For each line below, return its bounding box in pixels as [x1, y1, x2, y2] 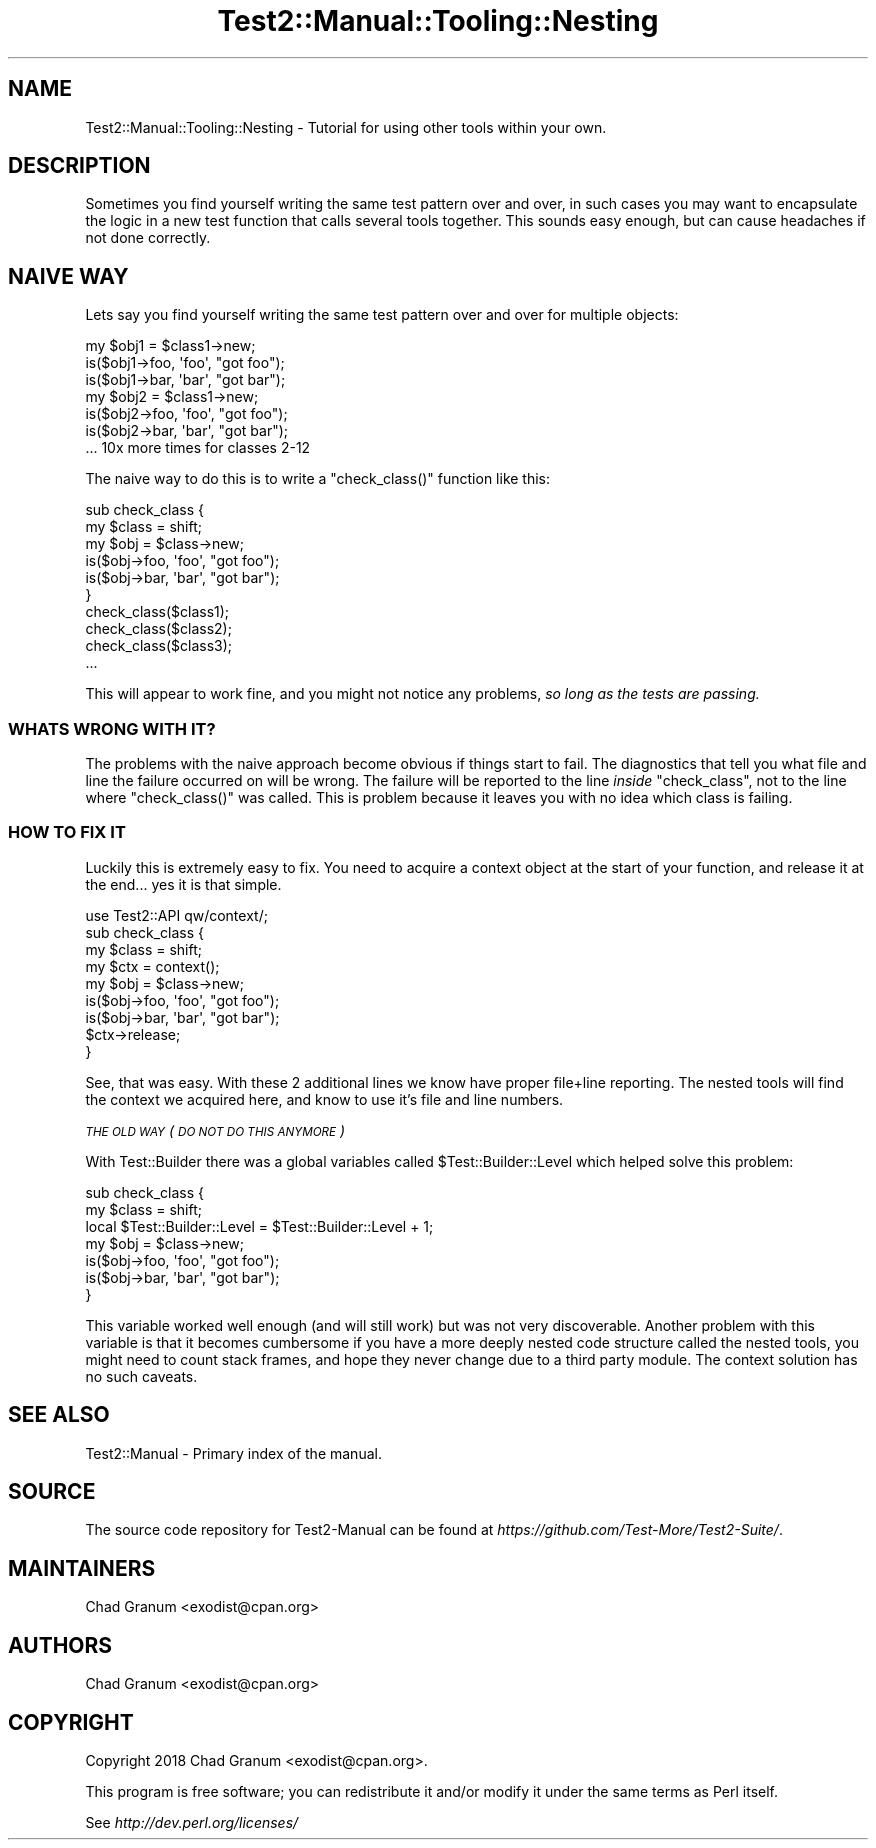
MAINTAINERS [8, 1555, 156, 1581]
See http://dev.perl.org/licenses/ [85, 1814, 299, 1831]
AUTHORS [8, 1632, 113, 1658]
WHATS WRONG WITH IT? [8, 718, 216, 739]
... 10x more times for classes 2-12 [85, 439, 311, 457]
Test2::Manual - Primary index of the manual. [85, 1444, 382, 1462]
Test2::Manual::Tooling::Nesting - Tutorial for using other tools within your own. [85, 118, 607, 136]
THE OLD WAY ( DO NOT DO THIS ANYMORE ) [85, 1121, 346, 1139]
